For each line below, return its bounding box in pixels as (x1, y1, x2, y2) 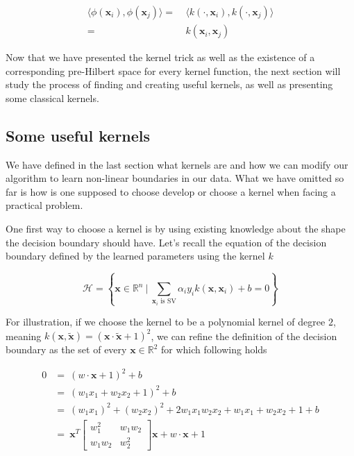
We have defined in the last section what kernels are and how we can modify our (6, 157, 348, 171)
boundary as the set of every (6, 342, 127, 357)
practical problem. (6, 198, 83, 212)
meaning (6, 328, 42, 343)
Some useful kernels (6, 124, 151, 146)
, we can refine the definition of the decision (151, 328, 337, 343)
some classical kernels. (6, 90, 99, 105)
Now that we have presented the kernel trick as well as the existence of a (6, 50, 315, 65)
